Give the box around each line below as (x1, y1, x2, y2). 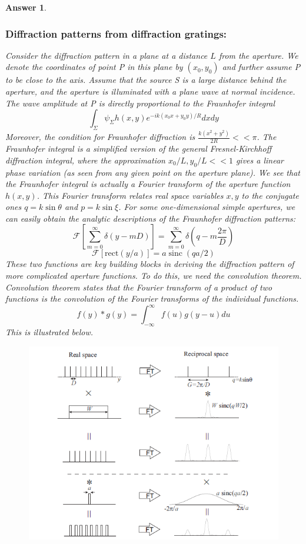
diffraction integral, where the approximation (5, 153, 165, 166)
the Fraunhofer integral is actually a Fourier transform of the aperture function (5, 178, 291, 190)
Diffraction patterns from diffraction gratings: (5, 26, 227, 41)
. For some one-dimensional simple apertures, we (118, 201, 295, 213)
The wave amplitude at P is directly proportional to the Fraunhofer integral (5, 96, 275, 109)
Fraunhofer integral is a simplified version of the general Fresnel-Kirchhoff (5, 142, 272, 155)
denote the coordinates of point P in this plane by (5, 61, 183, 73)
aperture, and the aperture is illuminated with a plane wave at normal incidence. (5, 85, 295, 97)
